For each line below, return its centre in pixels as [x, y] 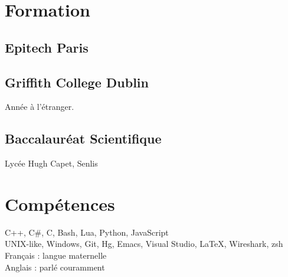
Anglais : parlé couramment [55, 267]
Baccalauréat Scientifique [83, 138]
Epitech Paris [47, 47]
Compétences [60, 203]
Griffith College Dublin [77, 82]
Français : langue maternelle [56, 255]
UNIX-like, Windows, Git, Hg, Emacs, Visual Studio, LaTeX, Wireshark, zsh [144, 244]
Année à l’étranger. [40, 107]
